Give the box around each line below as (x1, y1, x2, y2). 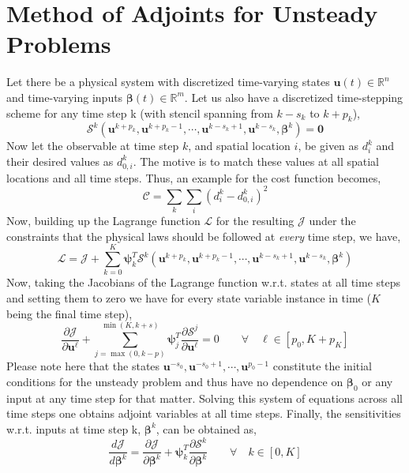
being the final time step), (6, 305, 133, 321)
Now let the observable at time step (6, 137, 179, 154)
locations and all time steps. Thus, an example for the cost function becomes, (6, 169, 381, 186)
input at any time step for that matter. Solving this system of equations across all (6, 389, 403, 406)
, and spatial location (188, 137, 291, 154)
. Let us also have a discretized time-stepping (184, 88, 403, 105)
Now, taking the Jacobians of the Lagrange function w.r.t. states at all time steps (6, 274, 400, 291)
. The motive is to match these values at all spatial (133, 152, 380, 169)
